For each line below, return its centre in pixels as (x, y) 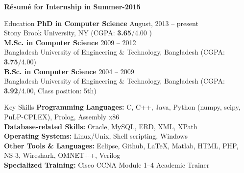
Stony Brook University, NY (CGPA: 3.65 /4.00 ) (78, 33)
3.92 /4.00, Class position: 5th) (50, 90)
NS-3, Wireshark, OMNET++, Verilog (62, 155)
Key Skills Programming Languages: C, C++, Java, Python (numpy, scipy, (122, 107)
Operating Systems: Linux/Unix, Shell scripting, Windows (96, 136)
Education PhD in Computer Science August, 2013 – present (101, 23)
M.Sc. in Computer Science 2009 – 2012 (70, 42)
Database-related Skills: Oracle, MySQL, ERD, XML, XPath (101, 126)
